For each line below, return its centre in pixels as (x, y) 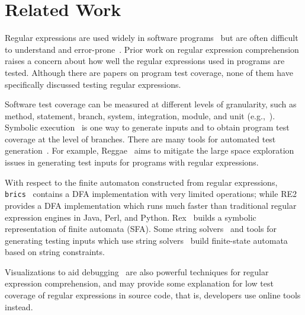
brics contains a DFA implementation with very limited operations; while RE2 (151, 194)
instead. (19, 306)
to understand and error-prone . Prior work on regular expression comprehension (152, 49)
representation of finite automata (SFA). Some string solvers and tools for (141, 229)
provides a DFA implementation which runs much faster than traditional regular (151, 205)
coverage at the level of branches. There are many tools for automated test (140, 139)
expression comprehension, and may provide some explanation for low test (139, 283)
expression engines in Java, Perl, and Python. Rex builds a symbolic (131, 217)
